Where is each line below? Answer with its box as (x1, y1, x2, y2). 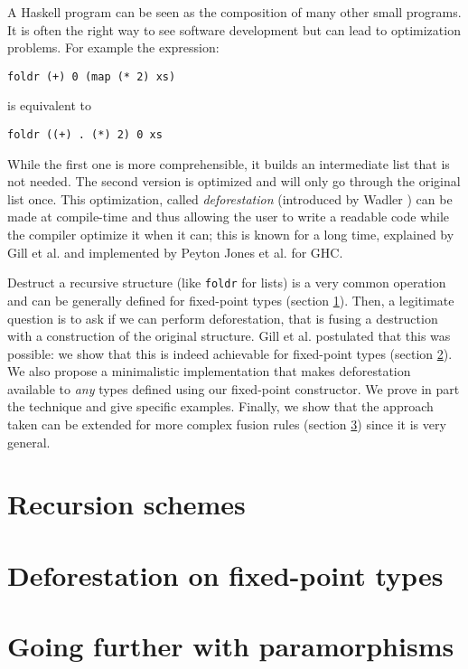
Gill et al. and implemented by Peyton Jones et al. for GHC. (7, 242, 343, 261)
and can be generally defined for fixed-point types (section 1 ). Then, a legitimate (7, 290, 454, 309)
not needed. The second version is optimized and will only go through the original (7, 172, 461, 191)
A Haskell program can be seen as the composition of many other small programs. (7, 3, 462, 21)
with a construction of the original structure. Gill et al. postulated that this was (7, 326, 451, 345)
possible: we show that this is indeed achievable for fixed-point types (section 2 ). (7, 344, 453, 363)
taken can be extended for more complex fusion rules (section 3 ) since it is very (7, 415, 446, 434)
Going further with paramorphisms (7, 627, 454, 664)
